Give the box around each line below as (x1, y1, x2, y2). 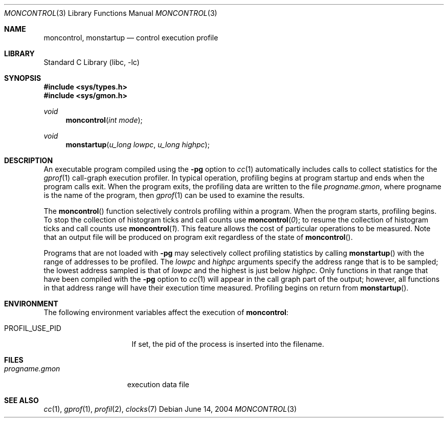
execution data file (127, 380, 189, 389)
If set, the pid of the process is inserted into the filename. (131, 340, 324, 348)
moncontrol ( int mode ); (65, 116, 143, 124)
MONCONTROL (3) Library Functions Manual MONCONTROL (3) (4, 9, 217, 17)
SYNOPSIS (4, 74, 41, 82)
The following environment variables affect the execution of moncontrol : (43, 308, 288, 317)
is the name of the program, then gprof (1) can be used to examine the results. (43, 191, 305, 199)
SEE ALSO (4, 396, 39, 405)
